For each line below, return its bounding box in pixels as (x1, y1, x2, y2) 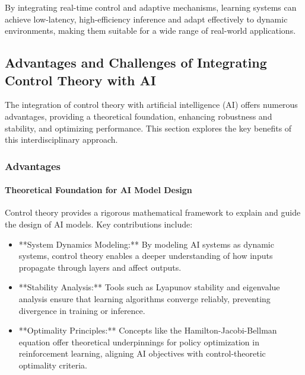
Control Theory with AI (5, 70, 156, 89)
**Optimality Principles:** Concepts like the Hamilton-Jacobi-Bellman (18, 324, 277, 336)
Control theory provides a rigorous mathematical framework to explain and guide (5, 206, 301, 219)
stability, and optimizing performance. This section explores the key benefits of (5, 121, 292, 134)
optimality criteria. (18, 358, 88, 371)
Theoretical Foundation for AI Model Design (5, 184, 192, 196)
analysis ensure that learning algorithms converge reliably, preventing (18, 292, 271, 305)
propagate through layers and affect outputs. (18, 261, 182, 273)
